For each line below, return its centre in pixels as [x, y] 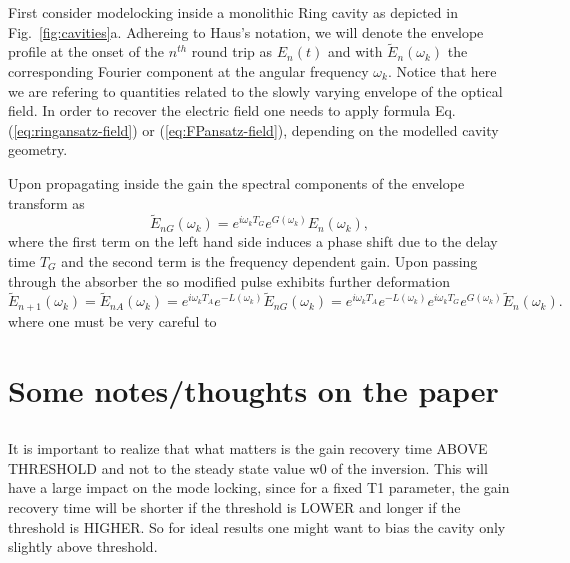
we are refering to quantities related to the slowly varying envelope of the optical [255, 90]
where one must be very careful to [112, 320]
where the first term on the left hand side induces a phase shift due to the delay [253, 241]
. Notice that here [442, 71]
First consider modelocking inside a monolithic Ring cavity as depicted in [233, 12]
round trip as [232, 51]
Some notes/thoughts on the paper [253, 389]
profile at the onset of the [86, 51]
